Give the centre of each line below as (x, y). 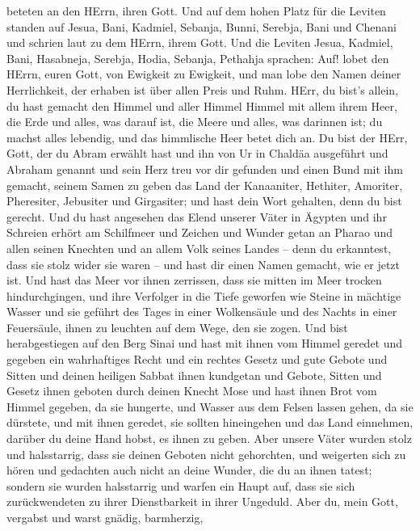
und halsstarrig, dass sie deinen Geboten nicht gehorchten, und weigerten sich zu (206, 454)
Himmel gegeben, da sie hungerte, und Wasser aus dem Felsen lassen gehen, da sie (210, 406)
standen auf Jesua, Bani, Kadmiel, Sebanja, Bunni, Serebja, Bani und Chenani (202, 26)
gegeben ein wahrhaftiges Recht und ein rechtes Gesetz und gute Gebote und (197, 359)
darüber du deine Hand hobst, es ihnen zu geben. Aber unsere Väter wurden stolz (209, 438)
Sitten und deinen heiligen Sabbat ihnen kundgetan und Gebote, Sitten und (194, 375)
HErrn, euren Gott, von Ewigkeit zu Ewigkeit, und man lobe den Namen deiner (204, 74)
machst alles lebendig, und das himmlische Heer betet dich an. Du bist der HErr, (207, 137)
